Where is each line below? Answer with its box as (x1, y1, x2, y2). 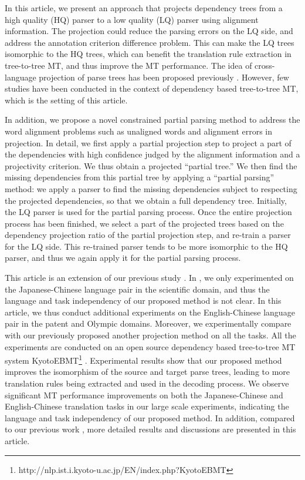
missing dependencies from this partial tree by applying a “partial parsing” (5, 171, 274, 183)
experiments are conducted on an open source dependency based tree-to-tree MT (5, 340, 296, 353)
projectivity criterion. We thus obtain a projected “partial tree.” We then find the (5, 159, 297, 172)
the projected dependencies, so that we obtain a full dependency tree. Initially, (5, 194, 287, 206)
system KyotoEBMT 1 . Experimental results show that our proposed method (5, 353, 282, 366)
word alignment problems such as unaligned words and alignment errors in (5, 125, 273, 137)
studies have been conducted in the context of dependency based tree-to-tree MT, (5, 82, 299, 95)
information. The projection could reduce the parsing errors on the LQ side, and (5, 25, 293, 37)
